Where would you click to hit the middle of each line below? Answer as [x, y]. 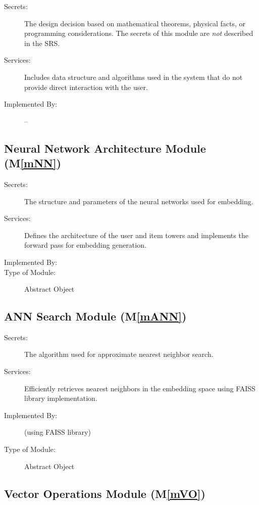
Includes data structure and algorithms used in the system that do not [134, 77]
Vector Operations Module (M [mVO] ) [105, 493]
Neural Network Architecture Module [105, 148]
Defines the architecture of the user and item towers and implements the [136, 235]
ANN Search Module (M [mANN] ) [95, 316]
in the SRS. [42, 43]
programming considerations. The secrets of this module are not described [139, 33]
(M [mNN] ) [33, 163]
